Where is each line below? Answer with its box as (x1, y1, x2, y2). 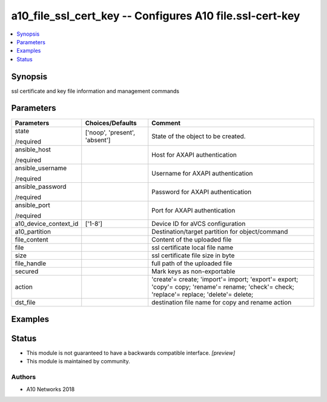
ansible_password (15, 182, 67, 191)
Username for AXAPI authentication (151, 169, 253, 177)
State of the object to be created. (151, 132, 246, 140)
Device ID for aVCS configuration (151, 219, 246, 228)
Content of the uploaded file (151, 235, 232, 243)
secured (15, 267, 39, 275)
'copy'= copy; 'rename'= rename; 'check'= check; (151, 282, 295, 291)
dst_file (15, 298, 36, 306)
